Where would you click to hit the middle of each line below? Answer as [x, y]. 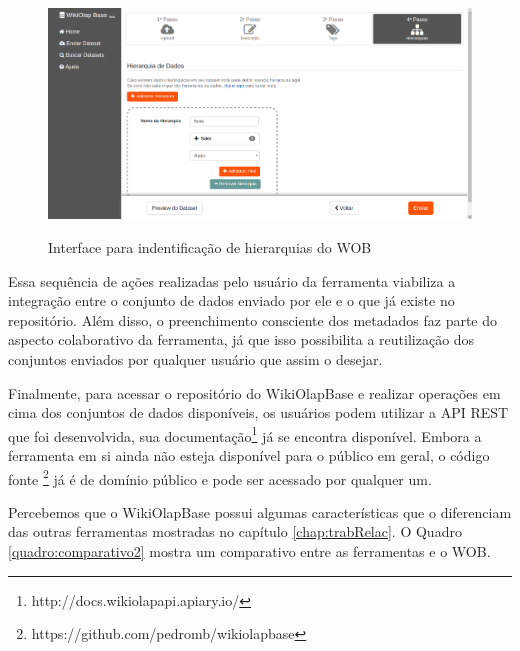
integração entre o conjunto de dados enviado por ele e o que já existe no [231, 300]
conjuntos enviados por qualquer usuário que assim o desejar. [195, 358]
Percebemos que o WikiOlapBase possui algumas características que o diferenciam [260, 511]
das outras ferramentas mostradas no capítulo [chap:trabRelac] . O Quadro [235, 531]
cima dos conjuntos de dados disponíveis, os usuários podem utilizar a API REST [258, 412]
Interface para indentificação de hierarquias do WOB [210, 246]
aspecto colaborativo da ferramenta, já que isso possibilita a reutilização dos [241, 339]
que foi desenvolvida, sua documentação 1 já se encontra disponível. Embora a [245, 434]
